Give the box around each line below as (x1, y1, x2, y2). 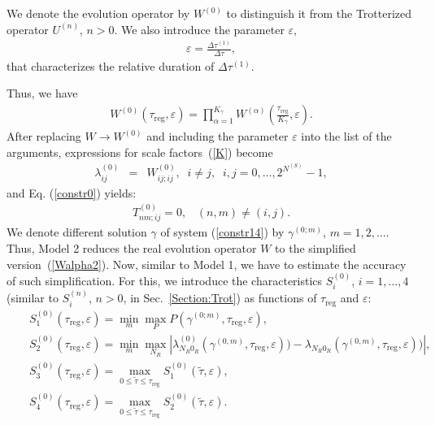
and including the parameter (146, 128, 289, 145)
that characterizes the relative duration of (7, 57, 215, 74)
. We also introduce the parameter (114, 20, 285, 37)
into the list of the (301, 128, 392, 145)
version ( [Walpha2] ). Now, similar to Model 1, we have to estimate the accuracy (7, 255, 407, 272)
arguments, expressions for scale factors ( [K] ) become (7, 143, 273, 160)
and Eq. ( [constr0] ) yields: (7, 184, 137, 201)
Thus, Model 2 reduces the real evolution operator (7, 239, 257, 256)
